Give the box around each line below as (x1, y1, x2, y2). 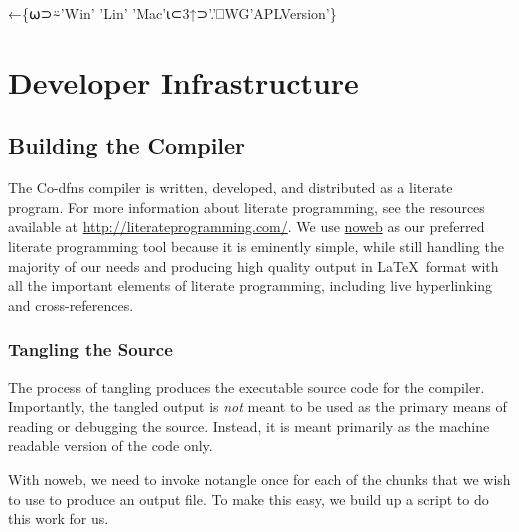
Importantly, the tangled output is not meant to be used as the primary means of (8, 396, 507, 417)
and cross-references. (8, 294, 134, 315)
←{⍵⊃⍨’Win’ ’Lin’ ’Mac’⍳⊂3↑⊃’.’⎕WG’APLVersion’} (8, 3, 337, 23)
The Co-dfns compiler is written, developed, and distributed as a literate (8, 177, 453, 198)
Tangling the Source (8, 337, 173, 362)
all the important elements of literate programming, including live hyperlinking (8, 275, 493, 296)
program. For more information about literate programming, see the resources (8, 196, 485, 217)
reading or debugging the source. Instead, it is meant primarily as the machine (8, 415, 490, 436)
